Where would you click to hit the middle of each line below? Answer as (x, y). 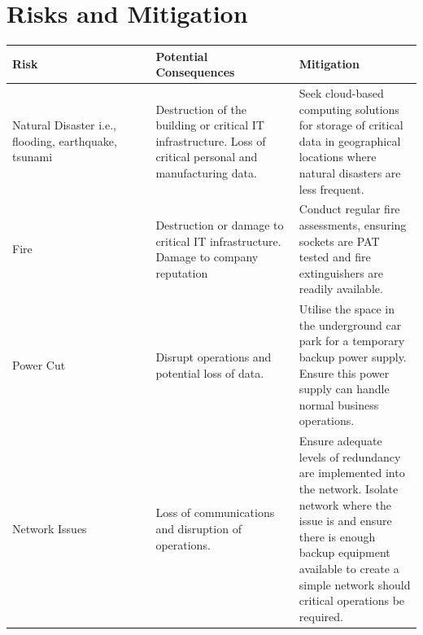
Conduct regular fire (349, 209)
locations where (338, 157)
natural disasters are (350, 173)
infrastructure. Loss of (211, 140)
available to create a (349, 569)
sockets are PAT (339, 241)
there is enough (337, 536)
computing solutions (349, 109)
